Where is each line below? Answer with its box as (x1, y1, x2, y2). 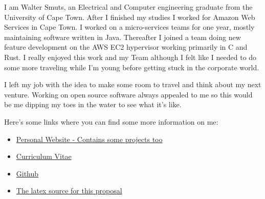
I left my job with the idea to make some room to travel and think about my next (4, 79, 261, 90)
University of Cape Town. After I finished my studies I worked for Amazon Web (4, 11, 255, 22)
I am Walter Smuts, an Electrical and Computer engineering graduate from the (4, 2, 253, 12)
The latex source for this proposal (16, 185, 122, 196)
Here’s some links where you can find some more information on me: (4, 116, 218, 127)
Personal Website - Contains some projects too (16, 133, 163, 144)
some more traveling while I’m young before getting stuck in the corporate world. (4, 62, 259, 72)
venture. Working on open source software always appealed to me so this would (4, 89, 253, 99)
